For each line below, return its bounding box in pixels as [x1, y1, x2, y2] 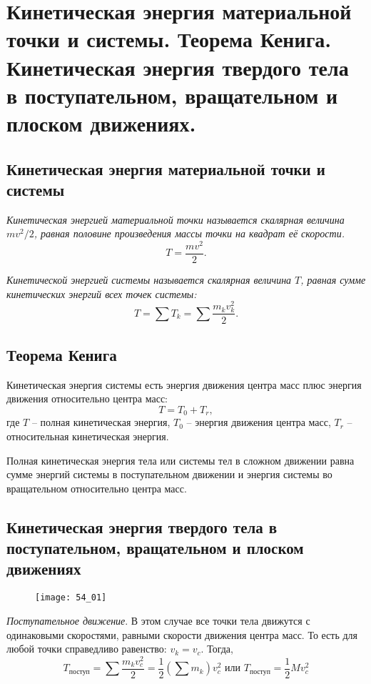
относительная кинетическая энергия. [6, 428, 169, 443]
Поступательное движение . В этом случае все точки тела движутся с [6, 613, 310, 628]
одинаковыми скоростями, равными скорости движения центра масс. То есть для [6, 627, 358, 642]
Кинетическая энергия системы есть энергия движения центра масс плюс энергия [6, 377, 362, 392]
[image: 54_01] [35, 593, 107, 603]
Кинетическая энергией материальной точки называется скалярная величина [6, 212, 345, 227]
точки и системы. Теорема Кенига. [6, 24, 332, 54]
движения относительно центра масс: [6, 391, 168, 406]
